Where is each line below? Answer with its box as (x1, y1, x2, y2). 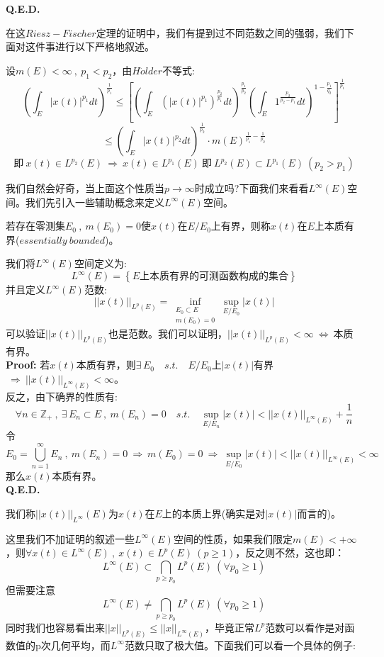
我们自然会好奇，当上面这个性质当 (6, 181, 164, 196)
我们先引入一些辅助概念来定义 (25, 194, 164, 209)
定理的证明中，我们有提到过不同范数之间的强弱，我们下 (96, 25, 354, 40)
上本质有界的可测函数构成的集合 (139, 271, 288, 282)
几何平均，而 (50, 637, 111, 652)
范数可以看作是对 (265, 619, 345, 634)
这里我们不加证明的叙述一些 (6, 531, 135, 546)
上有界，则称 (210, 218, 271, 233)
